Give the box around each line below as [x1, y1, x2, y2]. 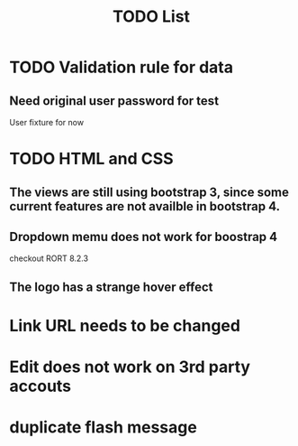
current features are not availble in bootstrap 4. [9, 199, 281, 214]
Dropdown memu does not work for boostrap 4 [9, 228, 278, 245]
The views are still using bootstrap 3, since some [9, 184, 290, 200]
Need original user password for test [9, 93, 219, 108]
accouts [9, 376, 72, 396]
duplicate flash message [9, 417, 198, 438]
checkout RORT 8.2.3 [9, 253, 88, 264]
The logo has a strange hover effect [9, 279, 213, 294]
